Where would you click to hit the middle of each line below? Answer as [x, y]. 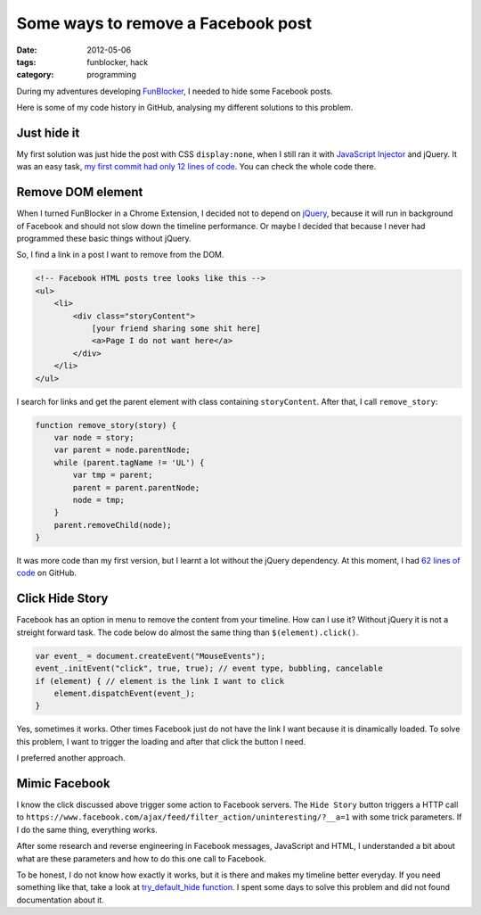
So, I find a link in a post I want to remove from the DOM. [120, 255]
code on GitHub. [47, 573]
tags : [26, 62]
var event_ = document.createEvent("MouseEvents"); [151, 656]
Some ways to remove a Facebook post [164, 23]
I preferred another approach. [71, 758]
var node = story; [94, 437]
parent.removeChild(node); [113, 525]
